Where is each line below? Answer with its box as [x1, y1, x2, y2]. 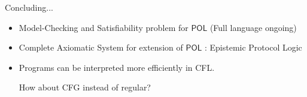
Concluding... [5, 1, 53, 13]
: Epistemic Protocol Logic [204, 41, 302, 54]
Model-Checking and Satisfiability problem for [19, 21, 189, 33]
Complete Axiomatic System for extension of [19, 41, 183, 54]
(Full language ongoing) [209, 21, 297, 33]
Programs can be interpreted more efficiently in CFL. [19, 61, 215, 73]
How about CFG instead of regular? [19, 81, 151, 93]
